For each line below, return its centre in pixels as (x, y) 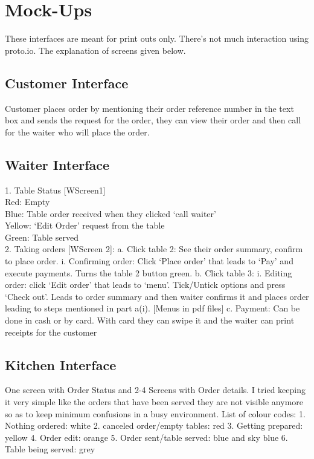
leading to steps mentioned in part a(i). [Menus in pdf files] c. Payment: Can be (152, 308)
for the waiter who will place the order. (77, 132)
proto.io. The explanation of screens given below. (95, 50)
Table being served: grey (50, 449)
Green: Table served (42, 237)
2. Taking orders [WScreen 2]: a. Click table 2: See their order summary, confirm (154, 249)
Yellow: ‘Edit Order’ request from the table (85, 225)
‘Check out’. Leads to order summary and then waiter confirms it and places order (157, 296)
